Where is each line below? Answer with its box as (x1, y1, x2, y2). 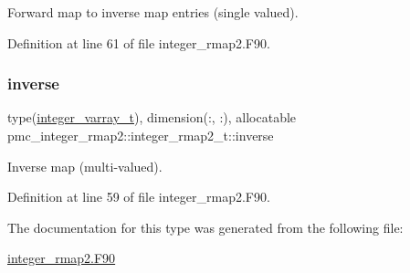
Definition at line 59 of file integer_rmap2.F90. (7, 187, 270, 206)
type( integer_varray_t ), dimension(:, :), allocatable (7, 108, 297, 127)
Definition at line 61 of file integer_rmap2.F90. (7, 33, 270, 52)
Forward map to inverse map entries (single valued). (7, 3, 299, 21)
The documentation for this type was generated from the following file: (7, 217, 404, 236)
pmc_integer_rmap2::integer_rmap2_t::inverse (7, 126, 274, 144)
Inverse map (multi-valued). (7, 156, 163, 175)
